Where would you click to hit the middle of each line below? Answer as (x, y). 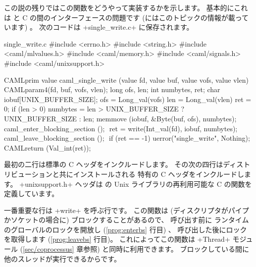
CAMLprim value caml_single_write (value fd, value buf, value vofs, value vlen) (126, 80)
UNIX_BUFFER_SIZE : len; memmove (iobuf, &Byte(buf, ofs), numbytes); (120, 118)
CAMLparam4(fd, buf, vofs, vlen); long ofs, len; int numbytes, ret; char (112, 89)
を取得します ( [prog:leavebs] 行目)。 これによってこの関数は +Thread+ (117, 239)
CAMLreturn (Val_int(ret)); (48, 147)
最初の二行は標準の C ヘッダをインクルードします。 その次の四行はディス (124, 164)
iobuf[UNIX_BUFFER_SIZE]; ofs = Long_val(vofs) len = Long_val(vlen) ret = (128, 99)
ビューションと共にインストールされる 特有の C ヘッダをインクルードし (128, 174)
